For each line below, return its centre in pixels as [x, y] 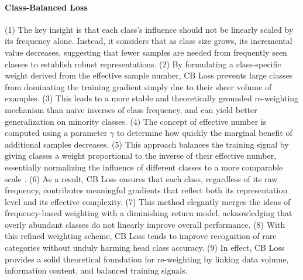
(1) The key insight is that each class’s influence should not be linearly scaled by [149, 29]
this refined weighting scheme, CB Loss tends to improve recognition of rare [141, 236]
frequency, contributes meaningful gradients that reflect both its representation [146, 190]
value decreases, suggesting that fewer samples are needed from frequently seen [146, 52]
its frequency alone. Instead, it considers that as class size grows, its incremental [149, 41]
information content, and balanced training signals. [96, 270]
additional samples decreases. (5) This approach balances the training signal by [147, 144]
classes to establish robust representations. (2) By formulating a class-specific [143, 64]
